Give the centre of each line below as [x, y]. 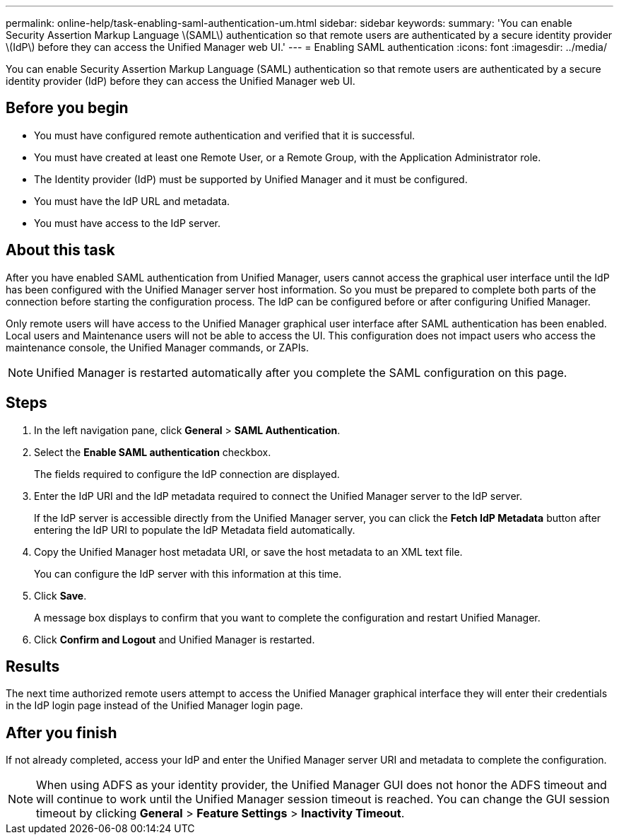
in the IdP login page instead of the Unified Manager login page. [154, 706]
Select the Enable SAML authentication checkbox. [153, 452]
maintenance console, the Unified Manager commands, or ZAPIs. [157, 347]
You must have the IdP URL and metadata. [132, 201]
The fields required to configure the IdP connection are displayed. [187, 474]
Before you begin [67, 108]
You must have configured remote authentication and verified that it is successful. [225, 135]
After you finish [61, 733]
